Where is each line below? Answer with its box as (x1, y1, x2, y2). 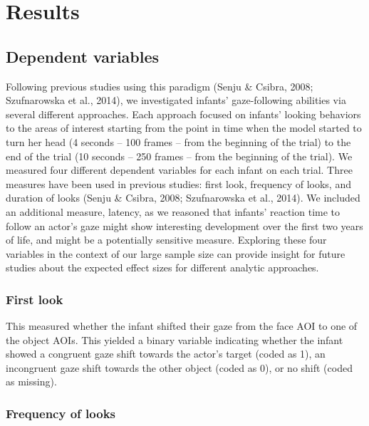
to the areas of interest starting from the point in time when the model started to (6, 120, 362, 135)
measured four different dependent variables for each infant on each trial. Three (6, 162, 353, 177)
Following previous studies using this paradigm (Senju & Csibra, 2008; (6, 78, 313, 93)
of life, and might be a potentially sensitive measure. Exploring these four (6, 232, 327, 247)
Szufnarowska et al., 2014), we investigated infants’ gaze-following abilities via (6, 93, 346, 108)
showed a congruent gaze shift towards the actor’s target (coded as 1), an (6, 346, 326, 361)
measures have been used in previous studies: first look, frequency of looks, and (6, 176, 351, 191)
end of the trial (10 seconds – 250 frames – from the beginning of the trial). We (6, 148, 353, 163)
